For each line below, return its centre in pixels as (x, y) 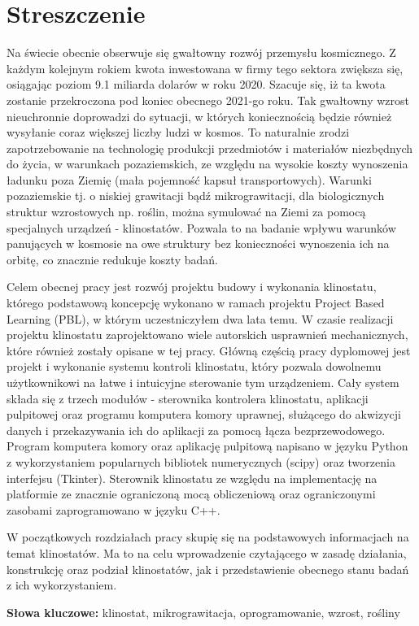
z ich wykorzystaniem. (62, 585)
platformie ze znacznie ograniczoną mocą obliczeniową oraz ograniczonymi (191, 494)
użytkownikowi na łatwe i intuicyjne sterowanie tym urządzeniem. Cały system (203, 382)
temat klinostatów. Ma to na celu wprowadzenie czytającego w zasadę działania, (207, 552)
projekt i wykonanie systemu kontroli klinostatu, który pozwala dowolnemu (194, 366)
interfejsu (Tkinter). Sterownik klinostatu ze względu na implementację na (192, 478)
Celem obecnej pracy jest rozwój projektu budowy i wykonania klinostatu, (192, 287)
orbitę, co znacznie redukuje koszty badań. (112, 259)
